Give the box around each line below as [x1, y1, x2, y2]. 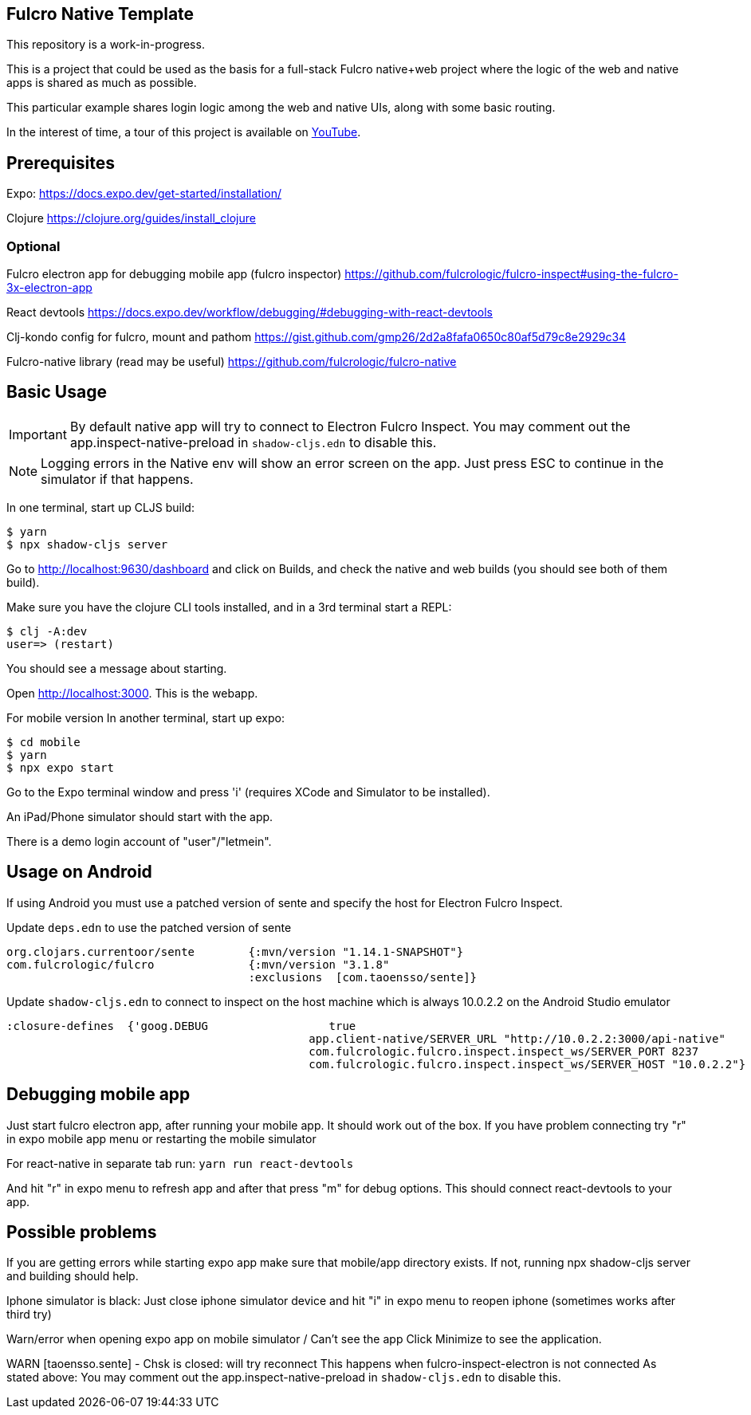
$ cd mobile [6, 735, 81, 749]
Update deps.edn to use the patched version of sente [6, 920, 292, 934]
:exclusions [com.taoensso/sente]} [248, 970, 478, 984]
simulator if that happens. [41, 470, 194, 487]
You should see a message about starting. [6, 661, 227, 675]
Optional [6, 238, 61, 254]
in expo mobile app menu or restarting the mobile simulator [6, 1131, 317, 1146]
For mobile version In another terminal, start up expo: [6, 710, 285, 725]
